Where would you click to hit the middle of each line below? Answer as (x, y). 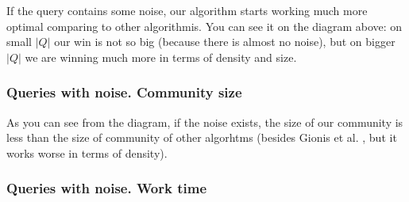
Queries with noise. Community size (124, 92)
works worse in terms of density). (87, 152)
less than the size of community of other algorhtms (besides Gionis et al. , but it (202, 137)
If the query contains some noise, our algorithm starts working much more (187, 10)
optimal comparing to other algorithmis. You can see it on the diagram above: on (204, 26)
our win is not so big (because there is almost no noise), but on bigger (225, 42)
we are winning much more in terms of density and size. (161, 57)
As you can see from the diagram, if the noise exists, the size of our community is (205, 122)
